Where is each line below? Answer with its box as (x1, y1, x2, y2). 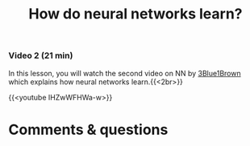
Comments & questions (8, 120, 169, 139)
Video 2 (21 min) (8, 50, 73, 61)
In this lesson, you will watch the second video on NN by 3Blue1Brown (8, 68, 241, 78)
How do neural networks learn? (27, 5, 244, 23)
